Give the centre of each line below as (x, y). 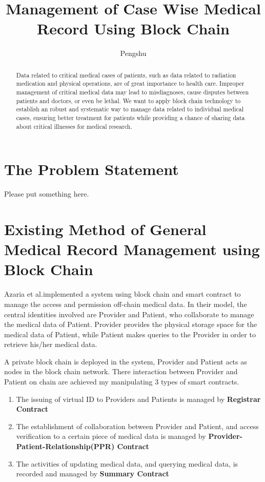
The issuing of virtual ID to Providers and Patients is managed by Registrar (138, 399)
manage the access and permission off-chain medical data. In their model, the (126, 304)
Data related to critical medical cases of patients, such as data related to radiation (126, 75)
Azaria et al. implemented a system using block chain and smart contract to (123, 294)
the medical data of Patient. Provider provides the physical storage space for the (131, 324)
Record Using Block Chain (133, 28)
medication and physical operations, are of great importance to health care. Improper (130, 83)
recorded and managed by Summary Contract (93, 474)
